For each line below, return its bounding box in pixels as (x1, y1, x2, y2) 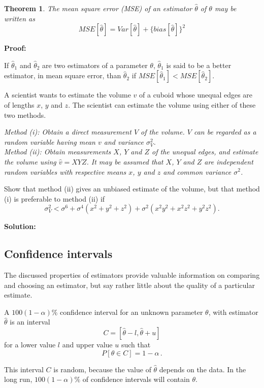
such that (121, 339, 151, 350)
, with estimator (208, 306, 258, 317)
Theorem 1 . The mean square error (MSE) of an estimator (4, 3, 192, 13)
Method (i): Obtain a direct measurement (4, 126, 131, 137)
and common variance (163, 166, 232, 177)
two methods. (4, 109, 46, 120)
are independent (204, 156, 253, 167)
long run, (4, 374, 32, 384)
